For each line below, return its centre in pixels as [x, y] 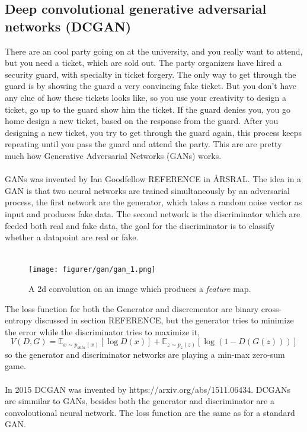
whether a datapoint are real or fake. [72, 237]
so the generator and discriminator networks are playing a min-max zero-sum [145, 354]
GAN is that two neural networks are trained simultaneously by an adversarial [147, 190]
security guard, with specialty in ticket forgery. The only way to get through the [151, 74]
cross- [271, 308]
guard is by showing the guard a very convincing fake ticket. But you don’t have [151, 86]
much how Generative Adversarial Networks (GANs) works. [113, 155]
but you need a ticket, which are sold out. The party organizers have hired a [143, 63]
